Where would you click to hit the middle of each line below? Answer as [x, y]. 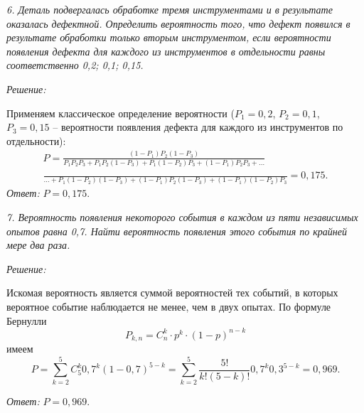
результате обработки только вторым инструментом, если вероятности [169, 37]
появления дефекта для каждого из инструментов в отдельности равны [166, 51]
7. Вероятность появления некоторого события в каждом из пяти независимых [182, 216]
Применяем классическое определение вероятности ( [121, 113]
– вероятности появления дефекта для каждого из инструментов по [198, 127]
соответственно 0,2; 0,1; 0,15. [75, 65]
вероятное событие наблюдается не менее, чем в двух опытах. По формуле [169, 306]
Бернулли [27, 320]
